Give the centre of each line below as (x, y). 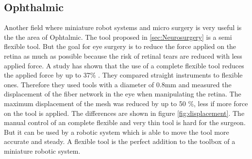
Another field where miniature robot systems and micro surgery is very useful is (123, 27)
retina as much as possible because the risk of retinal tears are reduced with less (123, 56)
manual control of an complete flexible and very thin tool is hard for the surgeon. (125, 122)
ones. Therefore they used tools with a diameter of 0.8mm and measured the (118, 84)
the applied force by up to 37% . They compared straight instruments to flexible (123, 75)
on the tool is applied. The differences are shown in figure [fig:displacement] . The (124, 113)
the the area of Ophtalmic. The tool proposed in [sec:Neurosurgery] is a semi (118, 37)
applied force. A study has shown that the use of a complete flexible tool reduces (124, 65)
